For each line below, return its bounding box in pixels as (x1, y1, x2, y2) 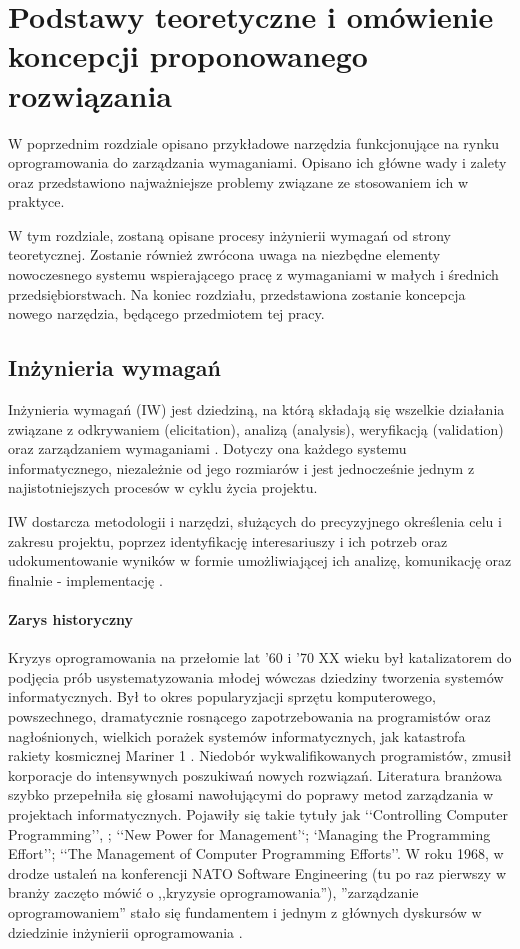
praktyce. (8, 191, 65, 212)
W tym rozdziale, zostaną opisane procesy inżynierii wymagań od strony (8, 224, 452, 245)
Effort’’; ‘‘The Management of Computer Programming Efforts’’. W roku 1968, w (8, 843, 504, 864)
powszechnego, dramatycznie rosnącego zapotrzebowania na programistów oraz (8, 705, 491, 726)
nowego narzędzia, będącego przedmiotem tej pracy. (8, 303, 325, 324)
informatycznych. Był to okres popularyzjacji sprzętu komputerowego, (8, 686, 436, 707)
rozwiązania (8, 74, 172, 115)
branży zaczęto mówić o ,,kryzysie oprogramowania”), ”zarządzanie (8, 882, 419, 903)
